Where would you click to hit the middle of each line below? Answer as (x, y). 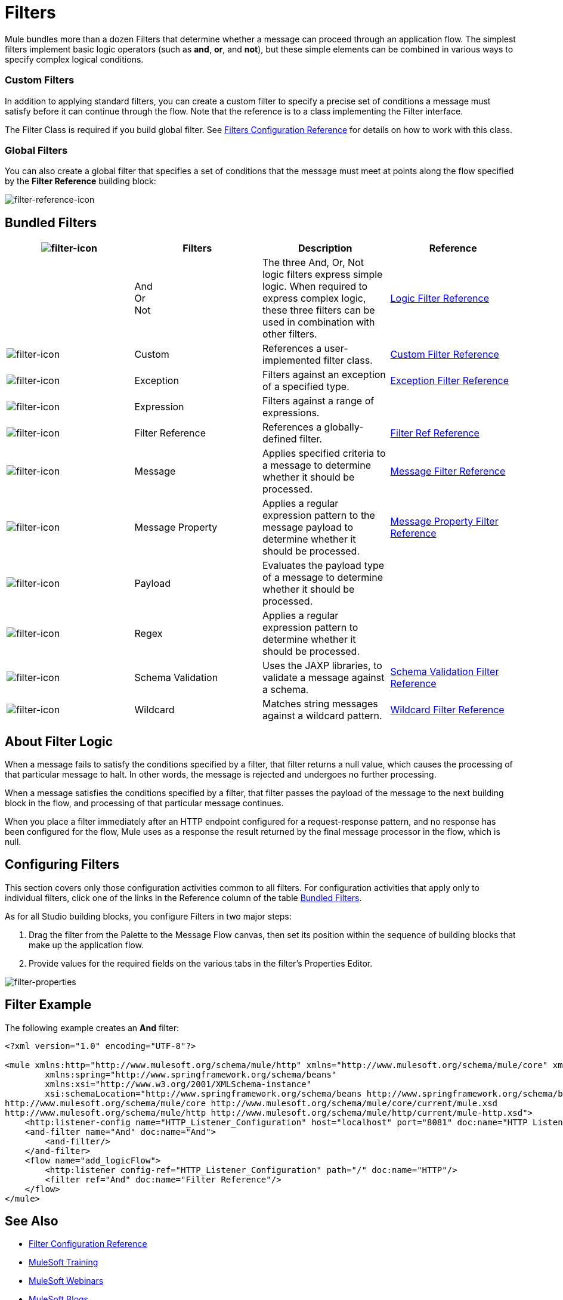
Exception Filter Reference (449, 381)
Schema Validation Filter (445, 672)
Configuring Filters (62, 865)
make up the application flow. (86, 945)
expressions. (291, 413)
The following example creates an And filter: (92, 1027)
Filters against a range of (318, 401)
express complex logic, (314, 298)
